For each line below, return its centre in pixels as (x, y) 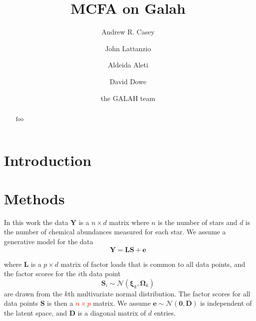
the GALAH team (128, 98)
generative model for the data (49, 241)
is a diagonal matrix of (112, 313)
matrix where (129, 222)
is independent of (226, 303)
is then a (60, 303)
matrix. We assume (122, 303)
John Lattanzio (128, 48)
